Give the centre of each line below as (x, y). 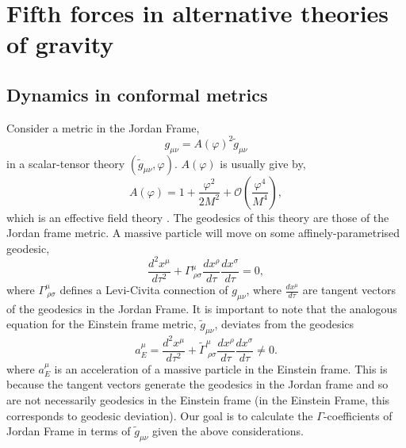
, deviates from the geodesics (284, 324)
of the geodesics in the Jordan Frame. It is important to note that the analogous (202, 308)
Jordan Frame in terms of (69, 431)
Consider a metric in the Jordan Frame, (103, 127)
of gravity (60, 44)
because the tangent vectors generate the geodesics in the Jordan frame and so (197, 384)
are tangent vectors (349, 289)
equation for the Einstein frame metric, (101, 324)
